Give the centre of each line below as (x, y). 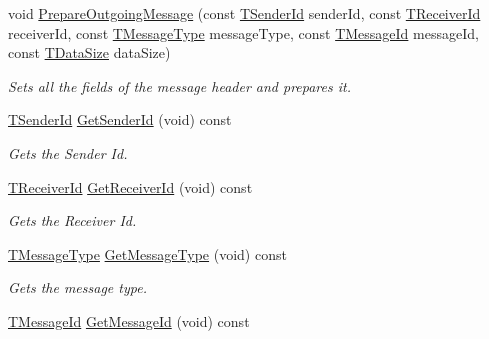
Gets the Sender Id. (68, 152)
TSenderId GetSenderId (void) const (120, 119)
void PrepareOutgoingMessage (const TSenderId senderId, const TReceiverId (244, 13)
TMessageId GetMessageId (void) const (129, 320)
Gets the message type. (77, 287)
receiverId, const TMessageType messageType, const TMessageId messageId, (243, 32)
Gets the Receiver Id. (72, 220)
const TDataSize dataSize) (89, 52)
